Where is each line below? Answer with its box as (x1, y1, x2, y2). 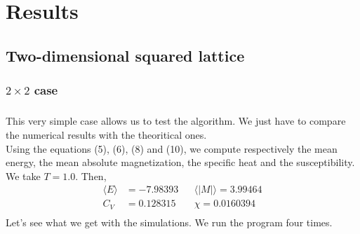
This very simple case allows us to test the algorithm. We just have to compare (6, 113, 346, 128)
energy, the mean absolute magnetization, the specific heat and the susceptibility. (6, 155, 355, 170)
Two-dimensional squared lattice (6, 44, 245, 66)
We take (6, 168, 41, 183)
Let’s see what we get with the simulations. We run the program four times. (6, 214, 333, 229)
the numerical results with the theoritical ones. (6, 127, 207, 142)
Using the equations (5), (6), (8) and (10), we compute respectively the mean (6, 141, 338, 156)
